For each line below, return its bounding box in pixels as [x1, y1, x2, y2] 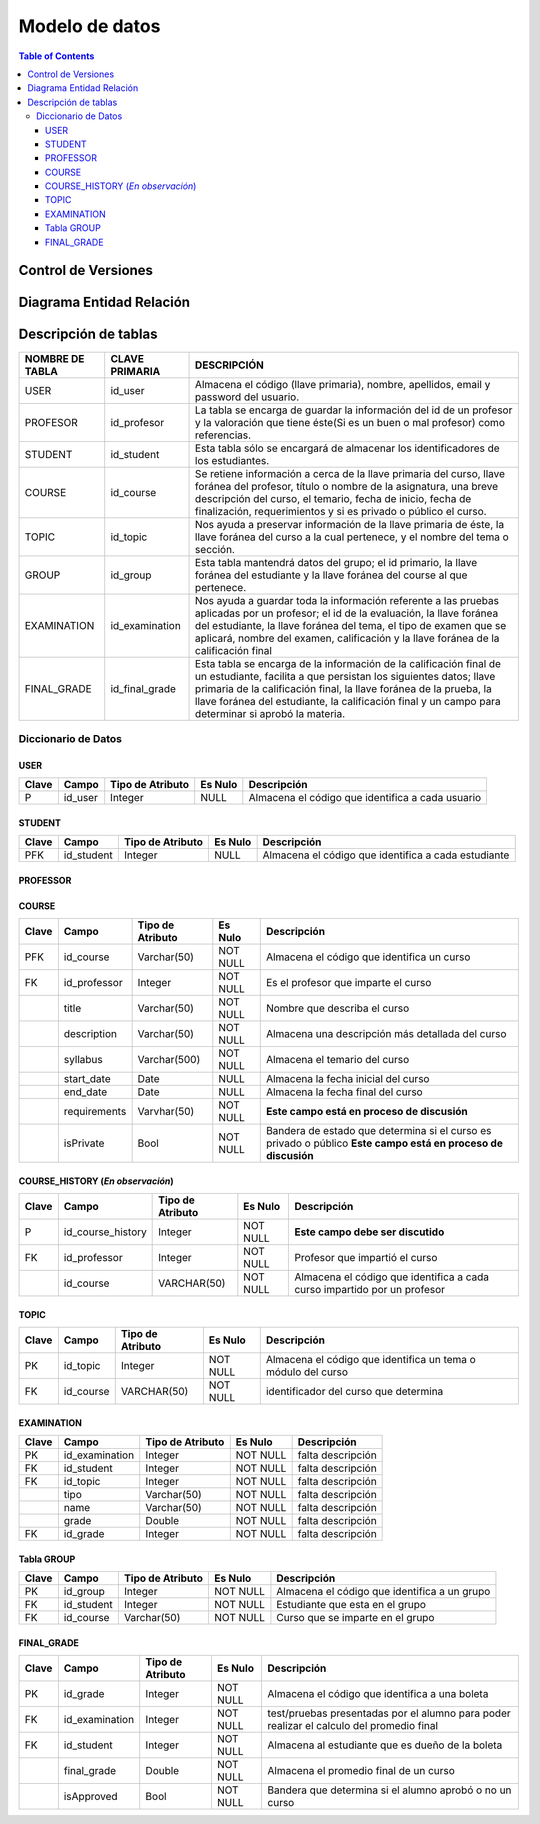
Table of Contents [18, 50, 95, 62]
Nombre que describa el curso [265, 1001, 410, 1015]
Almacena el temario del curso [265, 1053, 410, 1067]
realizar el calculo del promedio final [267, 1719, 439, 1733]
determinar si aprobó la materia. [195, 706, 346, 720]
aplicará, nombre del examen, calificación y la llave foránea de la [195, 631, 500, 645]
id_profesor [110, 415, 165, 429]
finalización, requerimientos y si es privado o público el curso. [195, 504, 487, 518]
